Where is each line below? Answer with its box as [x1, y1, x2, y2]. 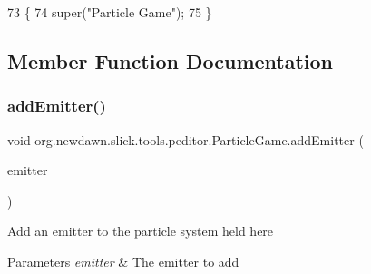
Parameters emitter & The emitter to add [7, 251, 239, 270]
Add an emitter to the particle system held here [7, 221, 274, 240]
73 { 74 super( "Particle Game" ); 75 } [7, 3, 212, 21]
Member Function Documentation [7, 46, 334, 74]
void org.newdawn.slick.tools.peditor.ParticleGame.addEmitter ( [7, 130, 364, 149]
